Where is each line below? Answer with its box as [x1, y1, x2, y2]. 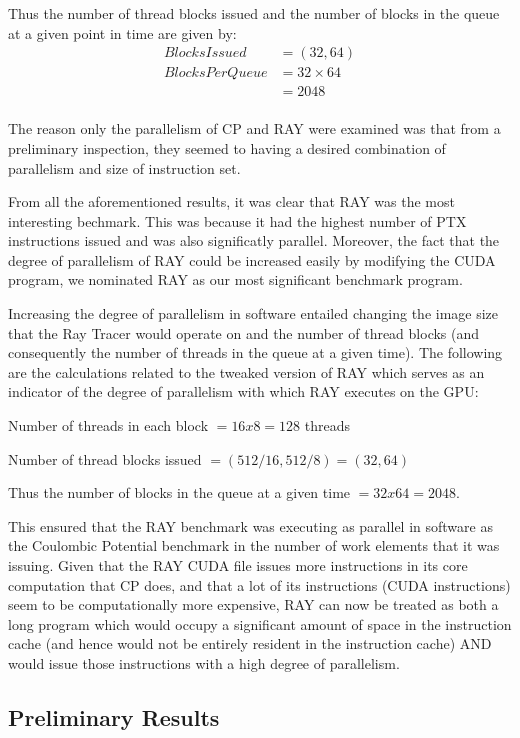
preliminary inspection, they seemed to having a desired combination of [8, 137, 446, 158]
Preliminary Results [8, 701, 220, 732]
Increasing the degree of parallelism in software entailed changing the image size [8, 303, 499, 324]
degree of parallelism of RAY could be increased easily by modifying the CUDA [8, 249, 496, 270]
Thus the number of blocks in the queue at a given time [8, 482, 351, 503]
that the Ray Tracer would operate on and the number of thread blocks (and [8, 322, 480, 343]
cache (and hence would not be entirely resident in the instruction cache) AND [8, 633, 492, 654]
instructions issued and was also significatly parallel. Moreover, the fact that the [8, 230, 500, 251]
